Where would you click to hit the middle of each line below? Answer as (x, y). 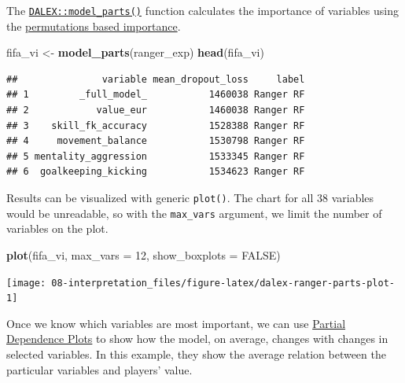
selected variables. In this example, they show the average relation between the (196, 354)
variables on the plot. (57, 228)
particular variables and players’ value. (99, 369)
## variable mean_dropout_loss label (156, 79)
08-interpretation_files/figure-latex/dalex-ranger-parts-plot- (223, 283)
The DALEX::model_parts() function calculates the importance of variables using (202, 10)
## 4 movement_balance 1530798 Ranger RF (156, 141)
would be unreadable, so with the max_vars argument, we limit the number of (194, 213)
